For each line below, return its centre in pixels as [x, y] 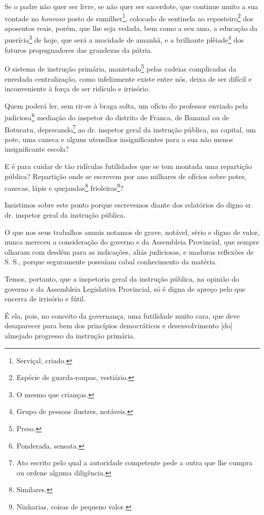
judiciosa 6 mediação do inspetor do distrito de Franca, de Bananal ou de [117, 116]
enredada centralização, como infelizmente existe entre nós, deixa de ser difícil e [128, 78]
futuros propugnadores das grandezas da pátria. [79, 49]
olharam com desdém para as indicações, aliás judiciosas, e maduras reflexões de [129, 251]
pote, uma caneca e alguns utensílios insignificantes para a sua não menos [119, 139]
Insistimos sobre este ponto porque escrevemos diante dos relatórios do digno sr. [129, 205]
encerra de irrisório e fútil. [45, 299]
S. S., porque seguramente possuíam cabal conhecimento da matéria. [111, 262]
